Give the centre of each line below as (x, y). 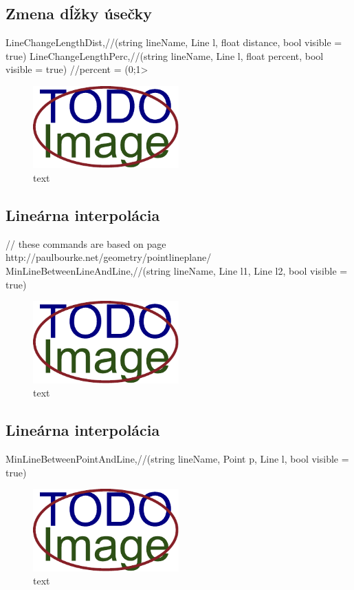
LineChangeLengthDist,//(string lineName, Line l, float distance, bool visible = (174, 42)
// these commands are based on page (86, 243)
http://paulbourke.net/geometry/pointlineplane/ (109, 257)
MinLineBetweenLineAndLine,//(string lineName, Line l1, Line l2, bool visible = (177, 270)
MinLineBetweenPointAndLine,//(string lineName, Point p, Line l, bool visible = (177, 458)
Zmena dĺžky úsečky (79, 13)
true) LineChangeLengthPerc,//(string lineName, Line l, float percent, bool (165, 55)
